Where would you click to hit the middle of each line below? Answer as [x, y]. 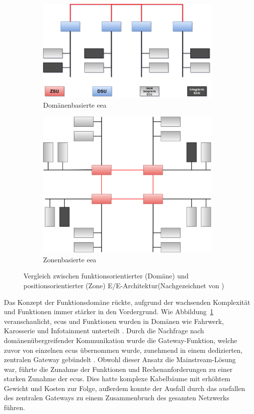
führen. [15, 407]
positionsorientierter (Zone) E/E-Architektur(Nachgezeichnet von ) [124, 285]
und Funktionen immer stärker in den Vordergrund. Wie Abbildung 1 [109, 311]
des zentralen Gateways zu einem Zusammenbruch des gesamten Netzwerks [117, 398]
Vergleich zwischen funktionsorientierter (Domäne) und [106, 276]
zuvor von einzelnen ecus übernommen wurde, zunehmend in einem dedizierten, [123, 350]
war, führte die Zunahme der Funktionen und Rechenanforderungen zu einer [118, 369]
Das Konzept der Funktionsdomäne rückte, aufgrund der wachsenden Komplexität [127, 302]
